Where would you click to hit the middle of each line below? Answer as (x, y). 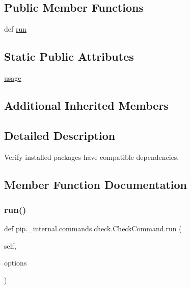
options (16, 263)
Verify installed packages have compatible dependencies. (92, 156)
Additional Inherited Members (86, 105)
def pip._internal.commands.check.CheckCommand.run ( (93, 228)
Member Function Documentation (96, 184)
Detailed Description (60, 135)
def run (16, 29)
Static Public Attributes (69, 56)
